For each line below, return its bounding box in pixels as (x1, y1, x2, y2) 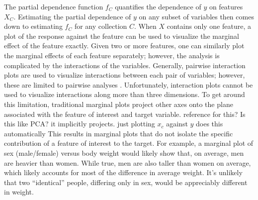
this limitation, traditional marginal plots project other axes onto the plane (4, 99, 233, 109)
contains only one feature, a (167, 21, 251, 31)
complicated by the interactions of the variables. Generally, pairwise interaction (4, 60, 246, 70)
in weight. (4, 187, 34, 197)
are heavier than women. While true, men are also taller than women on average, (4, 157, 251, 168)
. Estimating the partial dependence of (13, 11, 131, 21)
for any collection (74, 21, 127, 31)
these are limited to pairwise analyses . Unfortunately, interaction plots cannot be (4, 79, 253, 90)
